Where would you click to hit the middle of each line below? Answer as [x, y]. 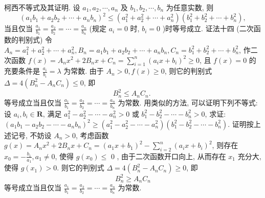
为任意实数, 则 [190, 7]
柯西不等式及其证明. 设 [42, 7]
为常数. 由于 [84, 71]
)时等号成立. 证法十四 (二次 [208, 28]
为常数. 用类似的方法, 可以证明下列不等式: [188, 102]
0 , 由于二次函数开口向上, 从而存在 [168, 156]
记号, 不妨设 [31, 135]
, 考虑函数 [92, 135]
